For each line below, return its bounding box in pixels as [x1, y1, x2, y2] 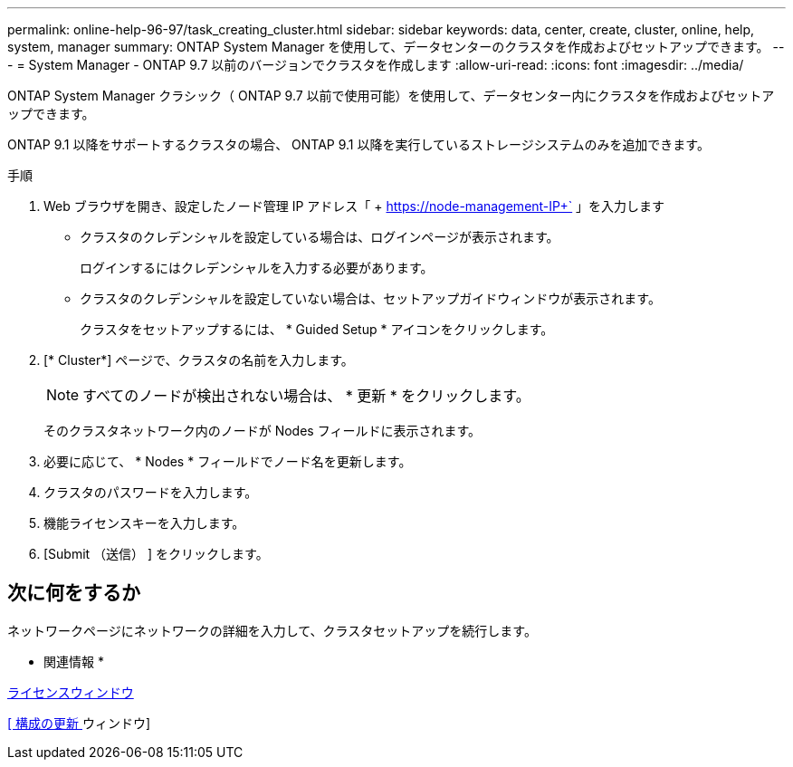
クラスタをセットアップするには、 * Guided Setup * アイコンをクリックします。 [80, 321, 554, 337]
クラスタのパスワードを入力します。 [43, 484, 258, 500]
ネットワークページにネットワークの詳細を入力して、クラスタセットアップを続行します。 [7, 622, 537, 638]
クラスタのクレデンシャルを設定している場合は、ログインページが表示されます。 [80, 229, 559, 244]
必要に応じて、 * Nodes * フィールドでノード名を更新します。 [43, 454, 412, 469]
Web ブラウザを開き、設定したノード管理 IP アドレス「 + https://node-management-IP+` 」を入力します [43, 198, 665, 214]
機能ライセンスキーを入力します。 [43, 515, 245, 531]
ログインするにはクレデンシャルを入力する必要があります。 [80, 260, 434, 275]
